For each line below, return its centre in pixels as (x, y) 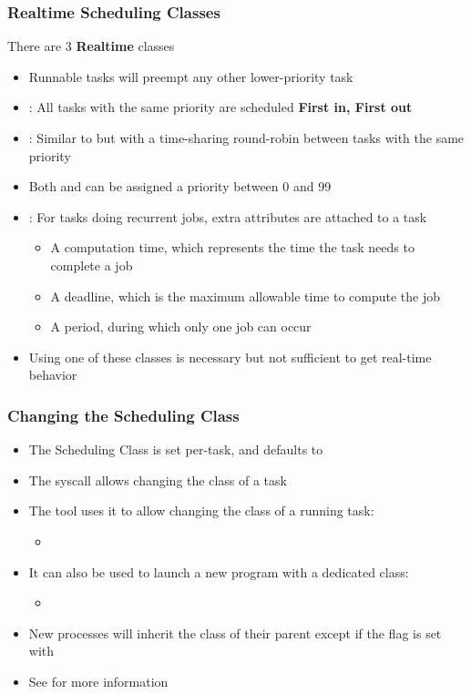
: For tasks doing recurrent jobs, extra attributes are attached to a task (228, 216)
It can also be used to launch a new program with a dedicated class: (219, 572)
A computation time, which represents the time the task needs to (232, 247)
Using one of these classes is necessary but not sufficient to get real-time (230, 357)
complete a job (92, 265)
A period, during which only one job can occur (181, 327)
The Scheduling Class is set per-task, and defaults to (176, 449)
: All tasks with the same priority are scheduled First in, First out (220, 107)
